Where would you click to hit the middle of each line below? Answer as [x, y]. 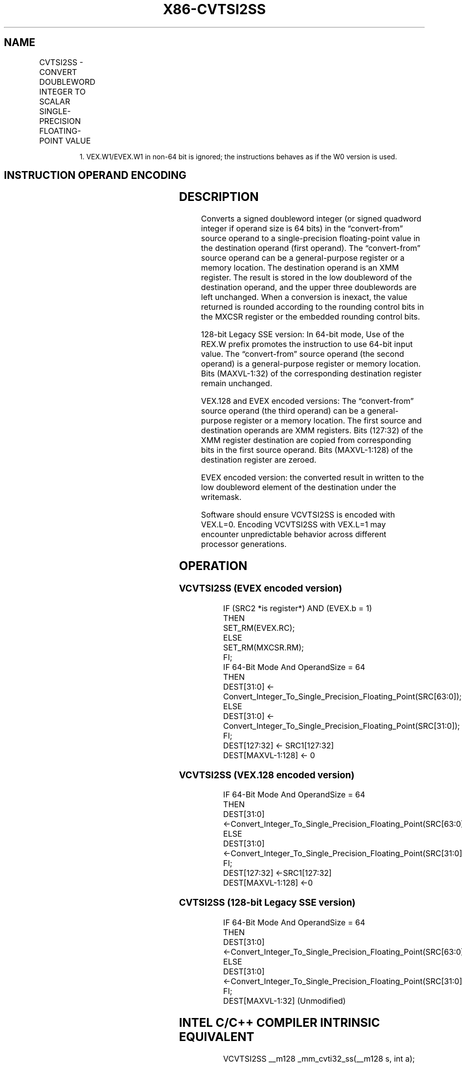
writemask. [221, 497]
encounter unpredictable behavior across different [294, 534]
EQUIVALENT [217, 1037]
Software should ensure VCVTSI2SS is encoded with [298, 515]
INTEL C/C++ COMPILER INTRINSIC [279, 1022]
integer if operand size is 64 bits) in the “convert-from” [302, 229]
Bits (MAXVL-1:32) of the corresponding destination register [311, 374]
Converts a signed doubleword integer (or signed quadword [311, 219]
